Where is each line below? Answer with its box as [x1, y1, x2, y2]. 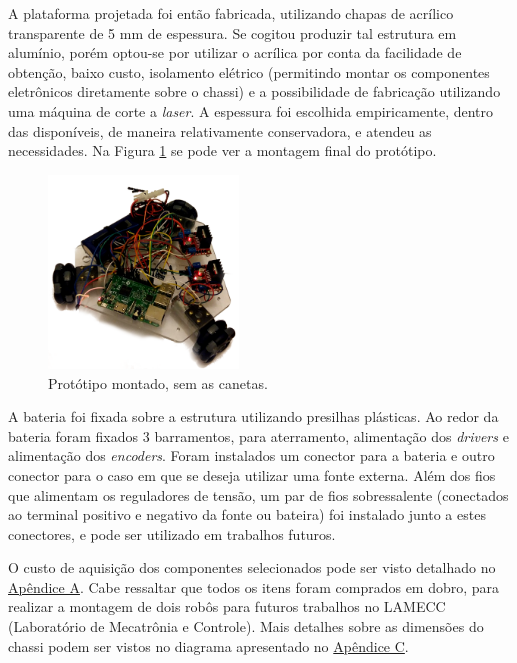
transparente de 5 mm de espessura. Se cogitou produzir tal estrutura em [8, 22, 457, 43]
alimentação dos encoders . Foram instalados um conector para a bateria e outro [8, 445, 495, 466]
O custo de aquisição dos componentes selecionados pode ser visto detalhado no [8, 557, 496, 578]
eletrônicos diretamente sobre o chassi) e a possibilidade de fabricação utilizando [8, 81, 501, 102]
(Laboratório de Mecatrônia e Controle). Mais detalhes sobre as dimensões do [8, 616, 484, 637]
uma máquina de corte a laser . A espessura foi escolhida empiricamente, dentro [8, 100, 494, 121]
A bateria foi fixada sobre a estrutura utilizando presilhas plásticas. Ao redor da [8, 406, 499, 427]
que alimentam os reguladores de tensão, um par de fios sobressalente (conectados [8, 484, 509, 505]
